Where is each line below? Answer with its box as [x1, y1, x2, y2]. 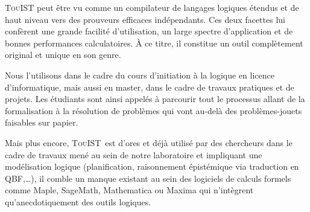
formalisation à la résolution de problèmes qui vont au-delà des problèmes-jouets [5, 104, 302, 117]
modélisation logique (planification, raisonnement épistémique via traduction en [5, 160, 299, 173]
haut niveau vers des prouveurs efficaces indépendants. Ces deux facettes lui [5, 13, 285, 25]
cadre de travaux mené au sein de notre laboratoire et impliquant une [5, 148, 262, 161]
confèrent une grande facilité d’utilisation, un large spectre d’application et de [5, 25, 293, 37]
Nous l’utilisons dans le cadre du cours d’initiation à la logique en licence [5, 68, 274, 81]
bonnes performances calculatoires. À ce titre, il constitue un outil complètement [5, 36, 303, 49]
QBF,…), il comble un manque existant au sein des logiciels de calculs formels [5, 172, 291, 184]
